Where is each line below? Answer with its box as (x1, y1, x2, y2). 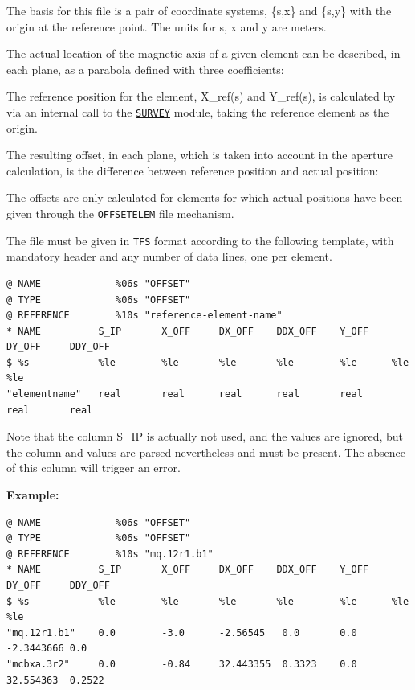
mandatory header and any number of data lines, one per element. (6, 248, 332, 265)
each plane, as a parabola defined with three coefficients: (6, 60, 284, 77)
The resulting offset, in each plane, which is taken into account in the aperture (6, 146, 393, 163)
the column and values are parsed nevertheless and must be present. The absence (6, 443, 405, 460)
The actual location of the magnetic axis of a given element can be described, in (6, 45, 401, 62)
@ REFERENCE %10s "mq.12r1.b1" (6, 548, 214, 560)
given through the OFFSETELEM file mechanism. (6, 205, 234, 221)
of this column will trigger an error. (6, 459, 181, 476)
